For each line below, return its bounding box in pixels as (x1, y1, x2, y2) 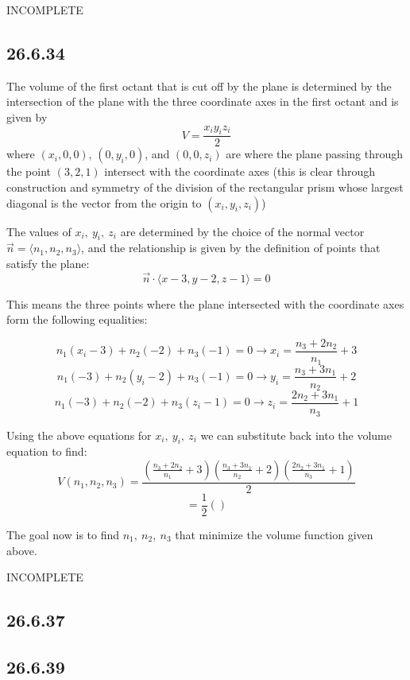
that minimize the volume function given (175, 527, 373, 543)
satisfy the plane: (6, 255, 90, 271)
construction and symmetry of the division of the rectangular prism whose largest (6, 179, 404, 195)
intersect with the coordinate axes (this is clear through (104, 163, 376, 180)
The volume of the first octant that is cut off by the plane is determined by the (6, 77, 392, 94)
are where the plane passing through (226, 146, 403, 162)
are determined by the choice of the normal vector (120, 223, 365, 239)
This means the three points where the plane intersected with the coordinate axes (6, 295, 404, 312)
